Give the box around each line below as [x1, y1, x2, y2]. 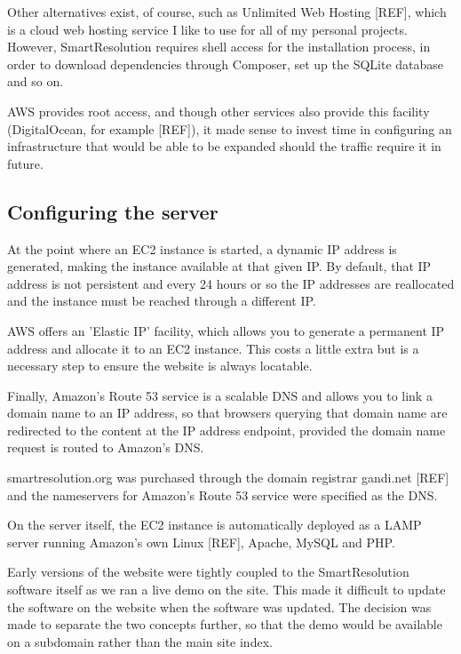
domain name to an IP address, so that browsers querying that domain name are [7, 403, 448, 422]
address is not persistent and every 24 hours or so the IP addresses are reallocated [7, 274, 455, 292]
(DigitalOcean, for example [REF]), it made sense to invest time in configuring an [7, 119, 452, 138]
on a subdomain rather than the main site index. [7, 632, 273, 650]
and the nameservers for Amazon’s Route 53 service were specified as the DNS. [7, 485, 438, 504]
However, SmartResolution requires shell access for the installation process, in [7, 37, 431, 56]
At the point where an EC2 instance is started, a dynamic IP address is [7, 239, 397, 258]
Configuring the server [7, 197, 219, 225]
